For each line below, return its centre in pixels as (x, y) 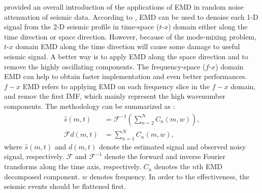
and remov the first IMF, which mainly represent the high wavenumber (115, 96)
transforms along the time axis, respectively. (73, 166)
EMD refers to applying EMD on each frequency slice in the (116, 86)
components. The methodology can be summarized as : (90, 106)
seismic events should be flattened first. (65, 186)
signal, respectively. (34, 156)
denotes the (172, 166)
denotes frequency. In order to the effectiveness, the (169, 176)
